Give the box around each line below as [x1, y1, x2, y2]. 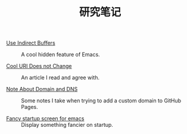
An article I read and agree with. [21, 74, 100, 81]
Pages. [21, 104, 38, 111]
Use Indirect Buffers [6, 39, 55, 46]
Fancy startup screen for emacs [6, 115, 85, 122]
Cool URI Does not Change [6, 63, 73, 70]
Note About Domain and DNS [6, 86, 78, 93]
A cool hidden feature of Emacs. [21, 51, 100, 58]
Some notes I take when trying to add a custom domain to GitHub [21, 97, 182, 104]
